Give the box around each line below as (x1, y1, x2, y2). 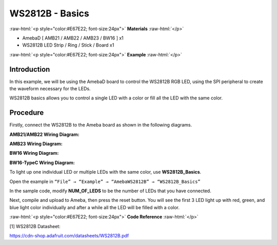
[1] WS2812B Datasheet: (9, 223, 61, 229)
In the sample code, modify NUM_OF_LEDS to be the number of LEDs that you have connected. (9, 188, 211, 194)
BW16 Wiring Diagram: (9, 150, 59, 156)
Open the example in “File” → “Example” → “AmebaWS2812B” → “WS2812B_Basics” (9, 178, 201, 185)
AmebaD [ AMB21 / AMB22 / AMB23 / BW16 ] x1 (22, 35, 124, 41)
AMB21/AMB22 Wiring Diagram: (9, 131, 80, 137)
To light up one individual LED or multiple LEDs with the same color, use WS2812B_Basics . (9, 169, 202, 175)
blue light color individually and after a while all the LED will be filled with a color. (9, 204, 180, 210)
